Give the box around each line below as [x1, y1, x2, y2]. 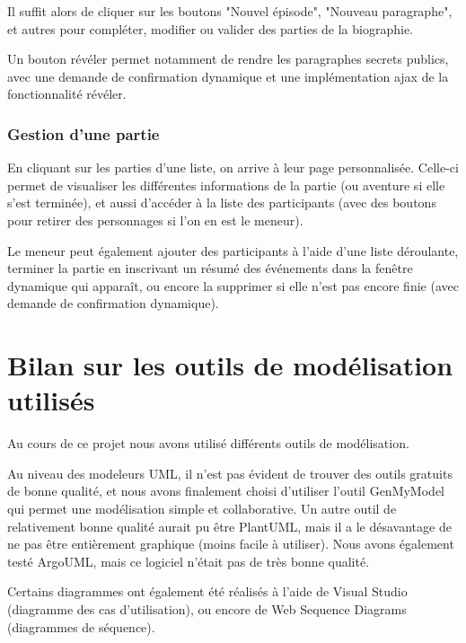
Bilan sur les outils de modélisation [7, 347, 453, 383]
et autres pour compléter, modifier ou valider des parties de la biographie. [7, 19, 414, 38]
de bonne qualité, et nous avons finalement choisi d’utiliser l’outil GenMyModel [7, 481, 444, 500]
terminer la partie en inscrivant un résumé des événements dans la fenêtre [7, 259, 413, 277]
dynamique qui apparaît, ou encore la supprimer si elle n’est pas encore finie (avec [7, 276, 459, 295]
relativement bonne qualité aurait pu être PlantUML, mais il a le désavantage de [7, 516, 452, 535]
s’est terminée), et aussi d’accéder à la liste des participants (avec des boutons [7, 193, 436, 212]
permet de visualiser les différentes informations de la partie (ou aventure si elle [7, 175, 445, 194]
